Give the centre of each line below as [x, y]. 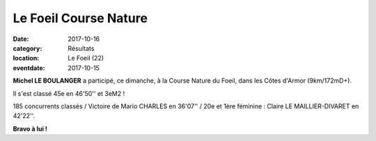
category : [28, 48]
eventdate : [29, 68]
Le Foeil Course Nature [80, 18]
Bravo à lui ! [30, 128]
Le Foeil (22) [86, 58]
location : [26, 58]
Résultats [81, 48]
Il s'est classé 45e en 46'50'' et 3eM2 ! [69, 93]
